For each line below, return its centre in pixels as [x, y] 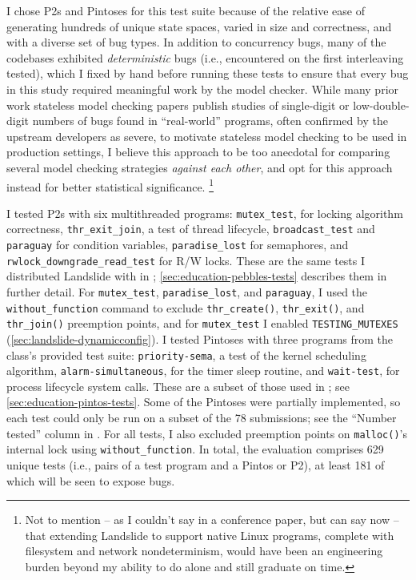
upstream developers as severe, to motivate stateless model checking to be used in [207, 136]
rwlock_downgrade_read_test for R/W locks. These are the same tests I [186, 260]
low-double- [381, 105]
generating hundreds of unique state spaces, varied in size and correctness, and [199, 26]
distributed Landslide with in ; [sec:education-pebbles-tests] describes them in [197, 276]
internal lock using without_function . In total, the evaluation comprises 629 [195, 449]
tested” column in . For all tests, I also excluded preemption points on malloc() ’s [207, 433]
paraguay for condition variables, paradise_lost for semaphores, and [178, 245]
